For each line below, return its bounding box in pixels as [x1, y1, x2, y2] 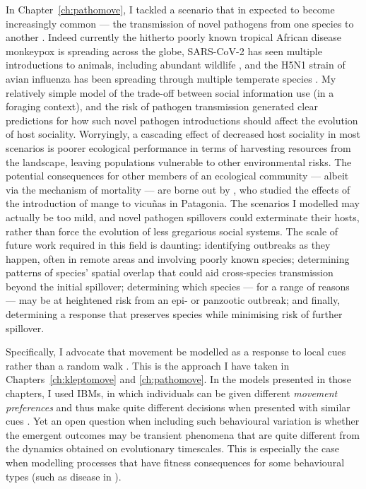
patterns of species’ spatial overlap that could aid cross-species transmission [6, 265, 333, 280]
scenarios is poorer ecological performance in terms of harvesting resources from [6, 140, 351, 155]
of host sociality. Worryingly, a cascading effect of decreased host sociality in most [6, 126, 360, 141]
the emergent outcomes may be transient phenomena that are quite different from [6, 427, 360, 442]
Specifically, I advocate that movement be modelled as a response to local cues [6, 344, 346, 359]
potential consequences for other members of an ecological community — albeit [6, 168, 349, 183]
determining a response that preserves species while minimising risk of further [6, 307, 343, 322]
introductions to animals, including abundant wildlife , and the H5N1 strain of [6, 57, 346, 72]
